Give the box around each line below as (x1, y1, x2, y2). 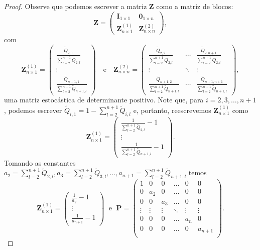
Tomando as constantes (4, 157, 76, 168)
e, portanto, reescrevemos (133, 104, 211, 115)
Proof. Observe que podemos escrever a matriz (4, 1, 147, 11)
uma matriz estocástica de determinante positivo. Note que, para (4, 94, 204, 105)
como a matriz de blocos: (156, 1, 233, 11)
